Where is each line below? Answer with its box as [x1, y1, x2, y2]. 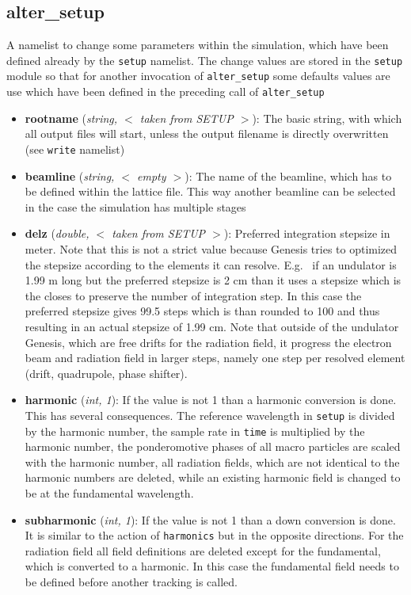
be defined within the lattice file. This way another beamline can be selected [25, 183, 396, 200]
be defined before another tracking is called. [25, 574, 238, 590]
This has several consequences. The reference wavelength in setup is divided [25, 406, 395, 423]
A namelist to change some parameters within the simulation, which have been [6, 36, 389, 53]
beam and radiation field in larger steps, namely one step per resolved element [25, 349, 405, 366]
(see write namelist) [25, 140, 125, 157]
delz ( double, [25, 225, 89, 242]
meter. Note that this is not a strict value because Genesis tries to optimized [25, 240, 398, 257]
